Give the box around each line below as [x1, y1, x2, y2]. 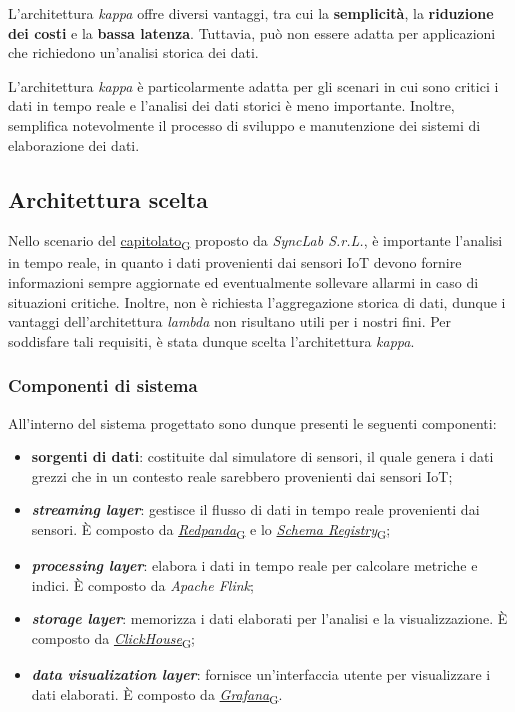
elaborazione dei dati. [8, 134, 140, 155]
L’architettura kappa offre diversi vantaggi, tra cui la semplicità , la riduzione [8, 3, 494, 23]
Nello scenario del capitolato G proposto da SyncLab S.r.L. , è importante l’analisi [8, 230, 503, 254]
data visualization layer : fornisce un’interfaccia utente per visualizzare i [31, 664, 491, 685]
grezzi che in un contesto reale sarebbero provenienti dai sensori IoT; [31, 465, 453, 486]
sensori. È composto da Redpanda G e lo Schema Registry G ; [31, 519, 391, 542]
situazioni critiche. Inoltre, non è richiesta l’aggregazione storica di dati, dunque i [8, 291, 506, 312]
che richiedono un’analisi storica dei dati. [8, 42, 259, 63]
